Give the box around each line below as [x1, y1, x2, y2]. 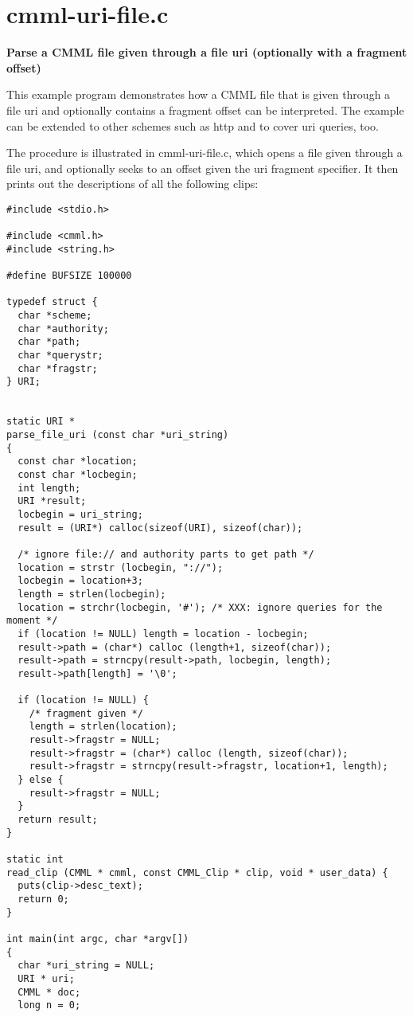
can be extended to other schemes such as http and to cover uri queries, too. [6, 117, 379, 134]
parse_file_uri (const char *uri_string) [6, 429, 229, 441]
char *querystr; [18, 350, 103, 362]
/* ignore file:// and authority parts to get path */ [18, 548, 314, 560]
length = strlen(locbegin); [18, 588, 166, 600]
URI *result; [18, 495, 87, 507]
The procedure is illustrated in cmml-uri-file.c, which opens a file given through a [6, 144, 403, 161]
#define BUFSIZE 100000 [6, 270, 132, 282]
